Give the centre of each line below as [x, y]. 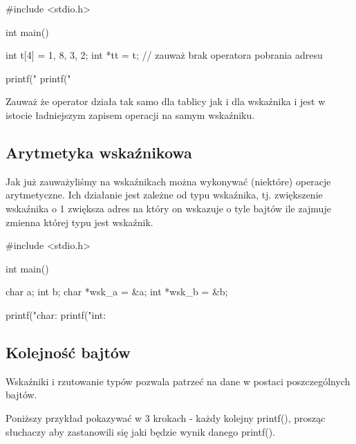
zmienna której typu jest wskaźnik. [79, 222]
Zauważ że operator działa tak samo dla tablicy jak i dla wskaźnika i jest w [166, 101]
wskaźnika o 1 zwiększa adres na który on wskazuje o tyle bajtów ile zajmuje [168, 208]
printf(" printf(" [38, 78]
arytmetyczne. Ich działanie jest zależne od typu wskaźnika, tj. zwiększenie [164, 195]
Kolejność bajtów [68, 352]
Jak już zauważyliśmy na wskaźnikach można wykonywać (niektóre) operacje [168, 181]
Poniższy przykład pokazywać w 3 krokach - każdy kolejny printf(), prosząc [166, 417]
